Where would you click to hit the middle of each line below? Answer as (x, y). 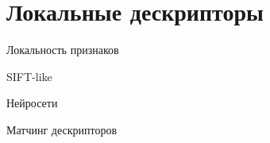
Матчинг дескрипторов (62, 129)
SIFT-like (29, 76)
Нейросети (32, 103)
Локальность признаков (63, 50)
